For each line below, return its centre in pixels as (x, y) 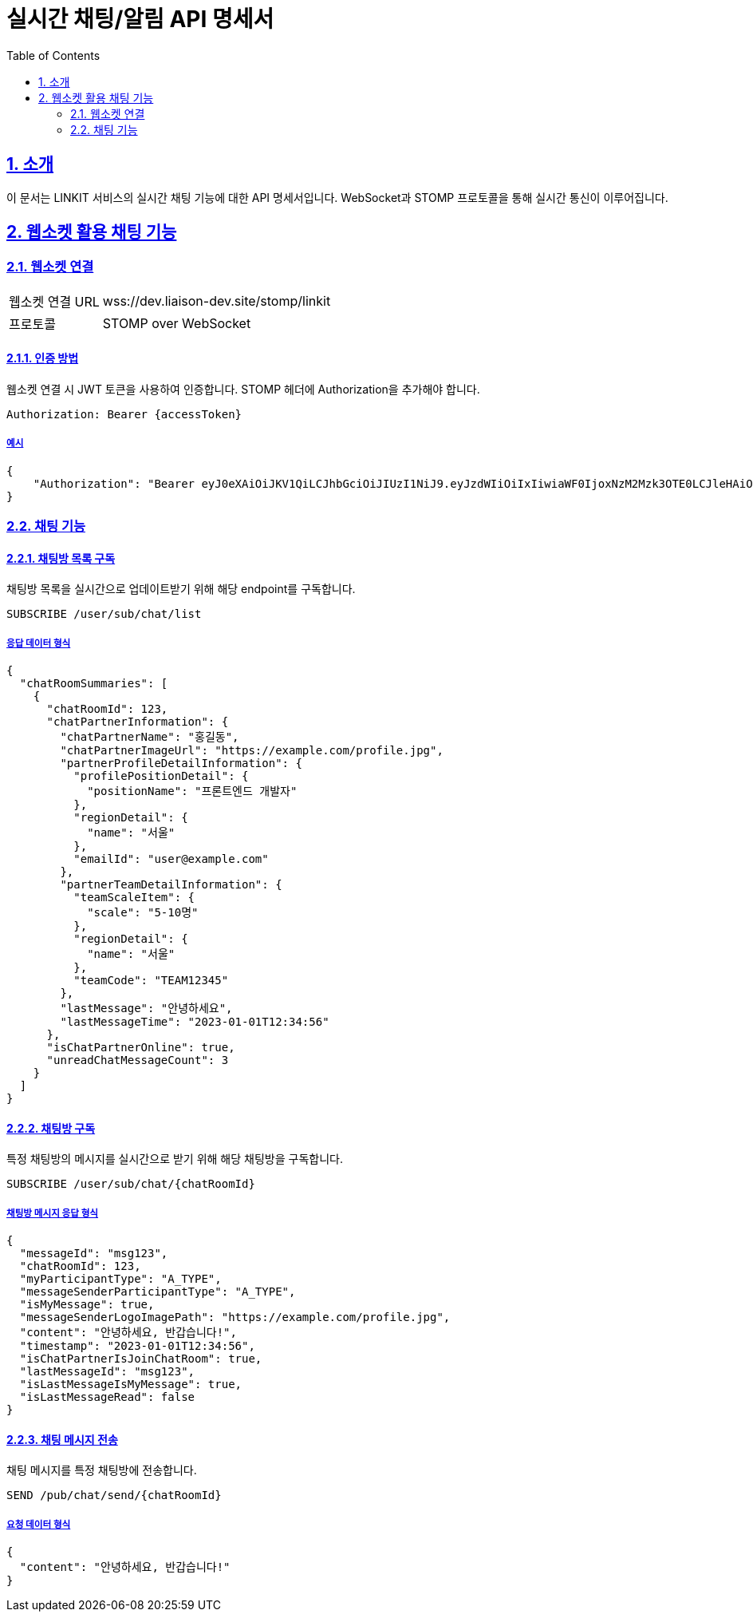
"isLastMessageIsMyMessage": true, (131, 1385)
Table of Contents (53, 55)
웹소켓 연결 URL (54, 301)
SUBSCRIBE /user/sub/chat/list (104, 614)
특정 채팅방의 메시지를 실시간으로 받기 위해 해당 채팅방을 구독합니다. (175, 1159)
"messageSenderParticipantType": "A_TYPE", (158, 1292)
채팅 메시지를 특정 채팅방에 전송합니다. (102, 1470)
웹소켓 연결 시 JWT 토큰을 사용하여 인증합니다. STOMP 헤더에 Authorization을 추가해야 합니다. (243, 390)
